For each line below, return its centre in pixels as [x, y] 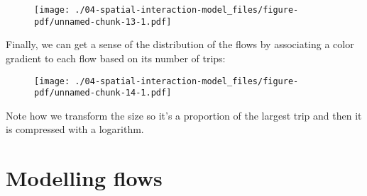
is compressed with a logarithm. [75, 129]
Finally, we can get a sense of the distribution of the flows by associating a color [180, 44]
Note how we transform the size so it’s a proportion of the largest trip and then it [184, 115]
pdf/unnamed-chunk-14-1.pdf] [103, 93]
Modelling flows [84, 178]
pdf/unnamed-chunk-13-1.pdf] [103, 22]
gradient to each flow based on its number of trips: [116, 58]
